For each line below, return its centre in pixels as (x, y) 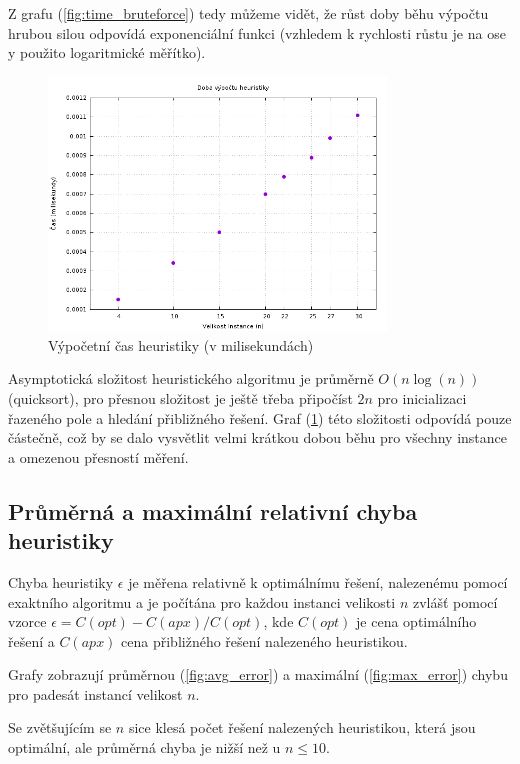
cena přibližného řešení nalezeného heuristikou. (264, 640)
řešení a (31, 640)
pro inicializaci (422, 397)
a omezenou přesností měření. (98, 456)
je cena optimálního (416, 621)
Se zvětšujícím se (60, 727)
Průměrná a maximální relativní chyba (213, 510)
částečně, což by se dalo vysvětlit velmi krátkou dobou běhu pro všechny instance (257, 437)
